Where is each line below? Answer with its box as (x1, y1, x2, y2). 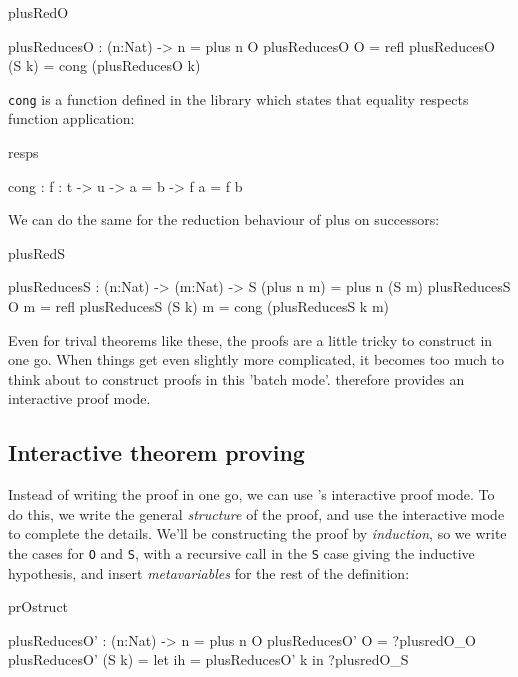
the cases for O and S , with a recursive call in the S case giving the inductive (8, 542, 475, 563)
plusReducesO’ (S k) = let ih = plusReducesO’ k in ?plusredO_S (8, 649, 409, 670)
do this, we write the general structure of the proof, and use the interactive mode (8, 503, 505, 524)
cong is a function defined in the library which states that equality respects (8, 88, 469, 109)
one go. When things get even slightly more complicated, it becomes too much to (8, 349, 505, 370)
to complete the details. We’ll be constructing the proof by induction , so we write (8, 523, 507, 544)
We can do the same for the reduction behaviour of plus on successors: (8, 209, 440, 230)
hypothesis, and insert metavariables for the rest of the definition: (8, 562, 410, 583)
